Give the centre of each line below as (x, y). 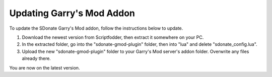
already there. (37, 58)
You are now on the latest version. (45, 67)
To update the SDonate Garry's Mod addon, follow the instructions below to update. (96, 28)
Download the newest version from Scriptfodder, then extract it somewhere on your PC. (113, 37)
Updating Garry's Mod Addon (72, 13)
